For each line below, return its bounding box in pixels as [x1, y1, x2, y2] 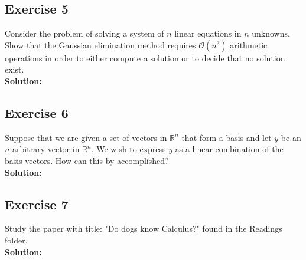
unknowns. [252, 27, 290, 40]
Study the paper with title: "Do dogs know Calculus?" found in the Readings [5, 222, 282, 235]
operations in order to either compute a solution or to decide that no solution [5, 51, 285, 64]
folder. [5, 233, 28, 246]
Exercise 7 [5, 195, 69, 213]
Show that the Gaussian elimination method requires [5, 38, 196, 51]
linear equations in [174, 27, 242, 40]
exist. [5, 63, 24, 75]
